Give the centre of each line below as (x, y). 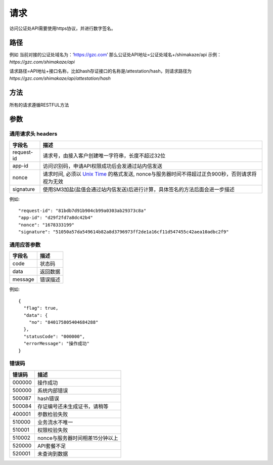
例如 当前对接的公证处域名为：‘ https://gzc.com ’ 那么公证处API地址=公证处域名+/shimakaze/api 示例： (116, 55)
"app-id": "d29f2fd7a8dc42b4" (56, 218)
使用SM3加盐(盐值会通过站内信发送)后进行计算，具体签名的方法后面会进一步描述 (139, 189)
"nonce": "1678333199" (47, 225)
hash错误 (48, 398)
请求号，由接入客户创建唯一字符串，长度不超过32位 (104, 155)
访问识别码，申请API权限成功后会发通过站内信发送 (103, 166)
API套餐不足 (52, 446)
